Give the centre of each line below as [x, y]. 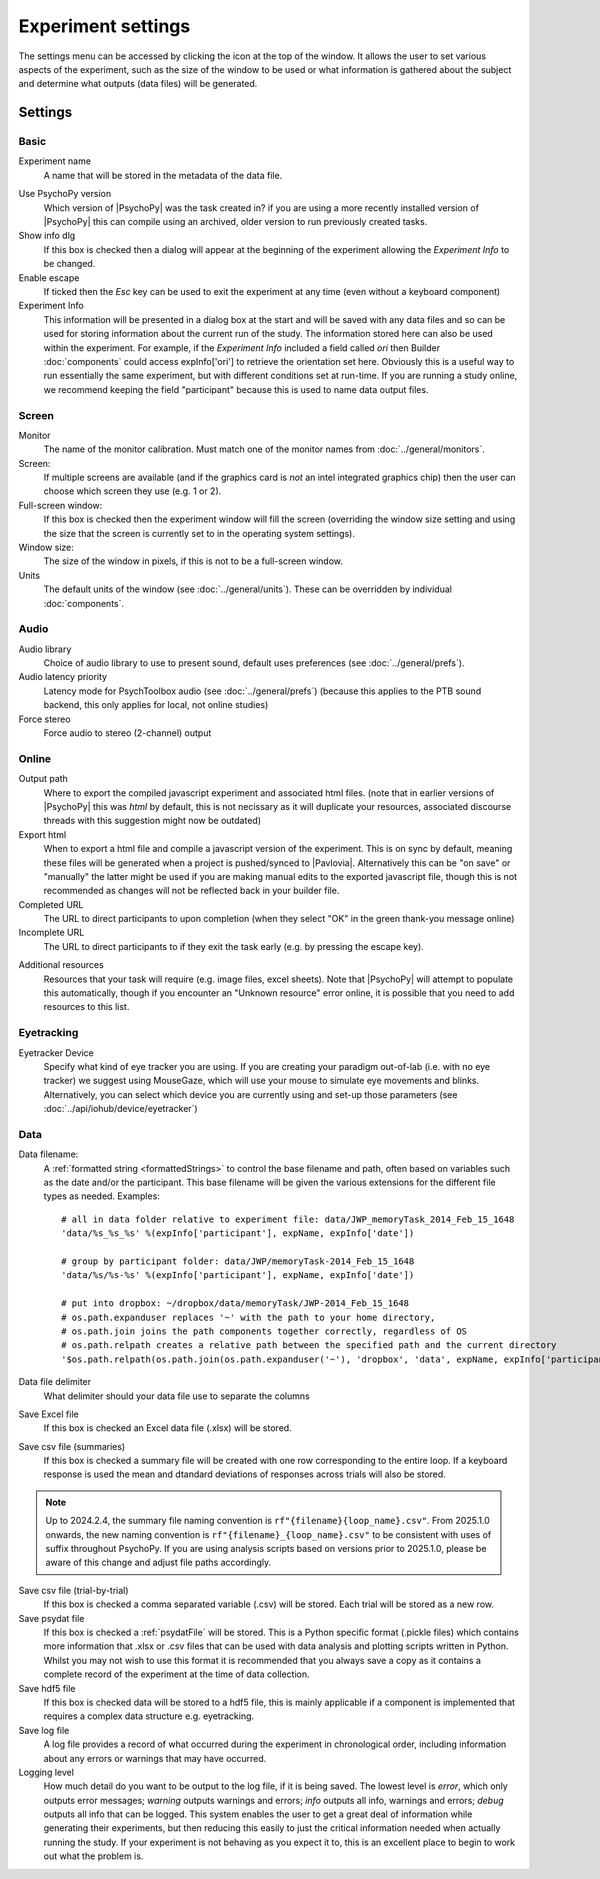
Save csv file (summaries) [72, 1446]
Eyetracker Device [56, 1052]
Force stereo [44, 719]
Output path [43, 779]
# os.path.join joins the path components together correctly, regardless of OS [264, 1331]
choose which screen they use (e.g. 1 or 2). [132, 491]
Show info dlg [47, 236]
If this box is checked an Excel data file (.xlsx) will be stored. [167, 1428]
